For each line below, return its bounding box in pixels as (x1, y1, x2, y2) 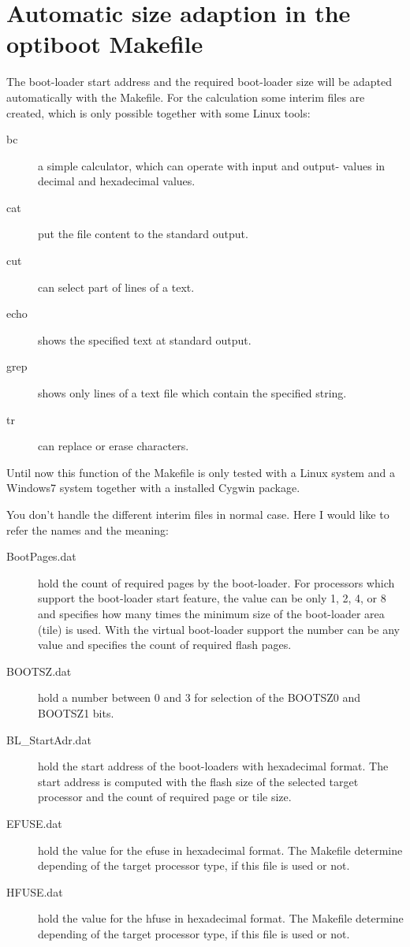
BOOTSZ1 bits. (38, 704, 114, 721)
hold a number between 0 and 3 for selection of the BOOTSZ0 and (38, 689, 361, 706)
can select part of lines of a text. (38, 278, 195, 295)
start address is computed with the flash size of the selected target (38, 773, 359, 789)
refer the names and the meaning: (6, 521, 169, 538)
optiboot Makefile (6, 28, 203, 60)
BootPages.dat (6, 548, 76, 565)
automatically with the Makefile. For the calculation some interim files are (6, 88, 365, 105)
